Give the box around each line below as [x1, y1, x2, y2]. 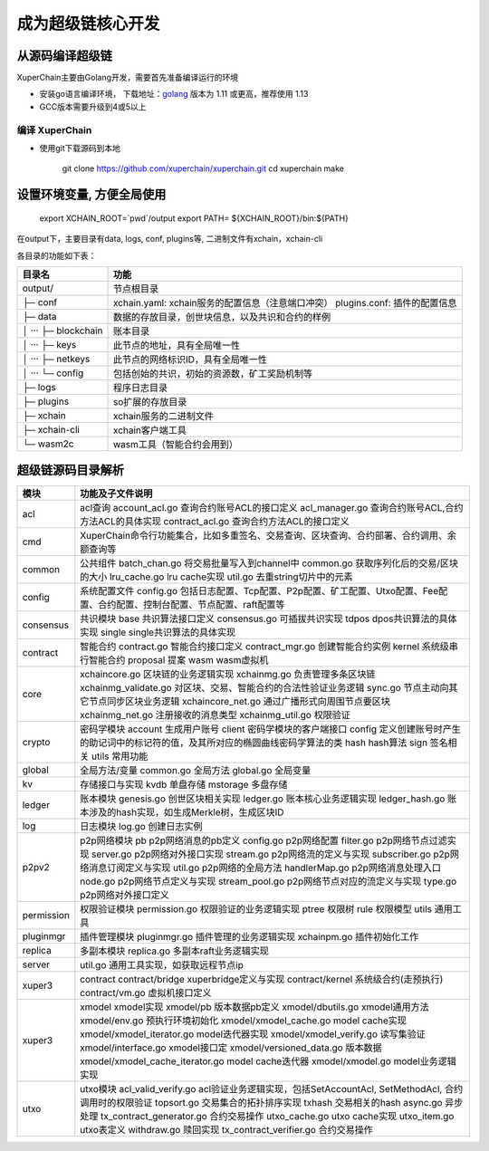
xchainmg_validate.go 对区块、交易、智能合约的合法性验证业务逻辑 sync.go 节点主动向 [80, 682, 449, 695]
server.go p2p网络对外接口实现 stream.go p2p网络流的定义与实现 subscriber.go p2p [91, 848, 450, 860]
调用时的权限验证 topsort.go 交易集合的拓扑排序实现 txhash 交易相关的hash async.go [80, 1097, 443, 1109]
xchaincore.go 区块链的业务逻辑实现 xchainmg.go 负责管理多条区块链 [80, 668, 376, 681]
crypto [22, 736, 51, 749]
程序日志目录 [112, 381, 168, 394]
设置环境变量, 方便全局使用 [16, 187, 167, 203]
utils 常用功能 [91, 750, 149, 763]
